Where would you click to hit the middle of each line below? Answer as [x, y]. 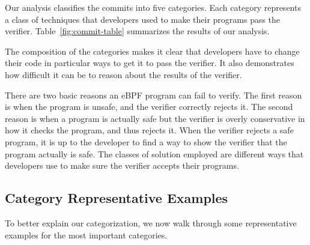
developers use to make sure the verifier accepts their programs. [122, 165]
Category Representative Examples [117, 198]
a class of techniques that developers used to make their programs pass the [143, 19]
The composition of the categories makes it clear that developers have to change [152, 51]
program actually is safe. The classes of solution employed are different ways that [154, 153]
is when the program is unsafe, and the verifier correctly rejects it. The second [149, 107]
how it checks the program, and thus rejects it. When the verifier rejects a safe [149, 130]
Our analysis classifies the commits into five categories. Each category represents [153, 7]
